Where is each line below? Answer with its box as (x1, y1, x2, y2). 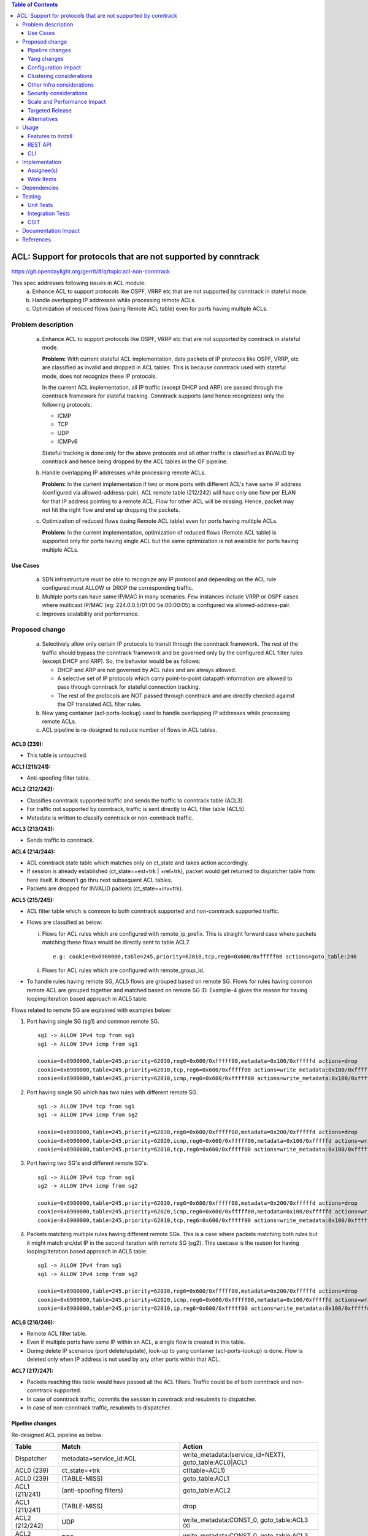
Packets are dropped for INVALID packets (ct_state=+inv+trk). (26, 885, 183, 892)
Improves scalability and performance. (42, 610, 139, 617)
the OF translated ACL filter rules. (57, 700, 142, 708)
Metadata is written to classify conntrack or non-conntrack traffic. (26, 814, 194, 821)
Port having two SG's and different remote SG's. (26, 1159, 148, 1167)
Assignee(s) (28, 167, 58, 174)
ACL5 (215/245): (11, 896, 55, 903)
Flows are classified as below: (26, 919, 103, 926)
